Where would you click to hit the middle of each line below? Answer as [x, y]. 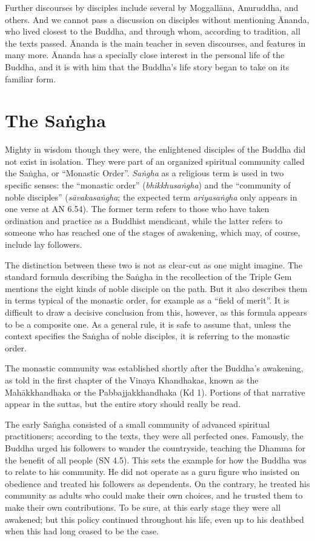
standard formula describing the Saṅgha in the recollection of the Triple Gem [148, 277]
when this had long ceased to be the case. [82, 531]
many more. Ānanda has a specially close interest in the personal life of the [145, 55]
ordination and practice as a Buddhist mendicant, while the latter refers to [144, 220]
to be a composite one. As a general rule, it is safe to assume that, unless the [148, 324]
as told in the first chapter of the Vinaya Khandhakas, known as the [132, 380]
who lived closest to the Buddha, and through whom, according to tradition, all [153, 31]
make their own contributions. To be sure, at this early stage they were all [143, 507]
